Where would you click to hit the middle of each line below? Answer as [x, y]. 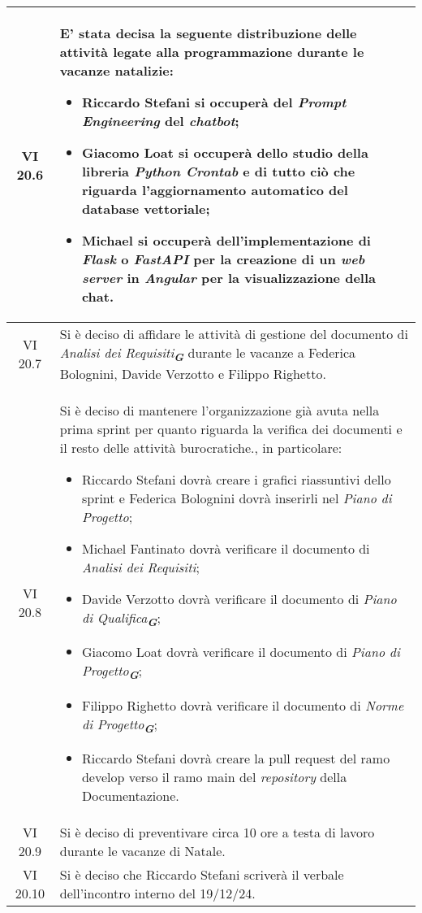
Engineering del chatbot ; [160, 121]
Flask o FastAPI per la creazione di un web [223, 259]
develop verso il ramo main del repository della [214, 776]
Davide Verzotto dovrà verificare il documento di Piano [239, 599]
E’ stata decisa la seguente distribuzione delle [208, 33]
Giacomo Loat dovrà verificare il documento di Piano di [241, 652]
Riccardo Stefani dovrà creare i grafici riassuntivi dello [236, 480]
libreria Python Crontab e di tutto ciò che [218, 171]
